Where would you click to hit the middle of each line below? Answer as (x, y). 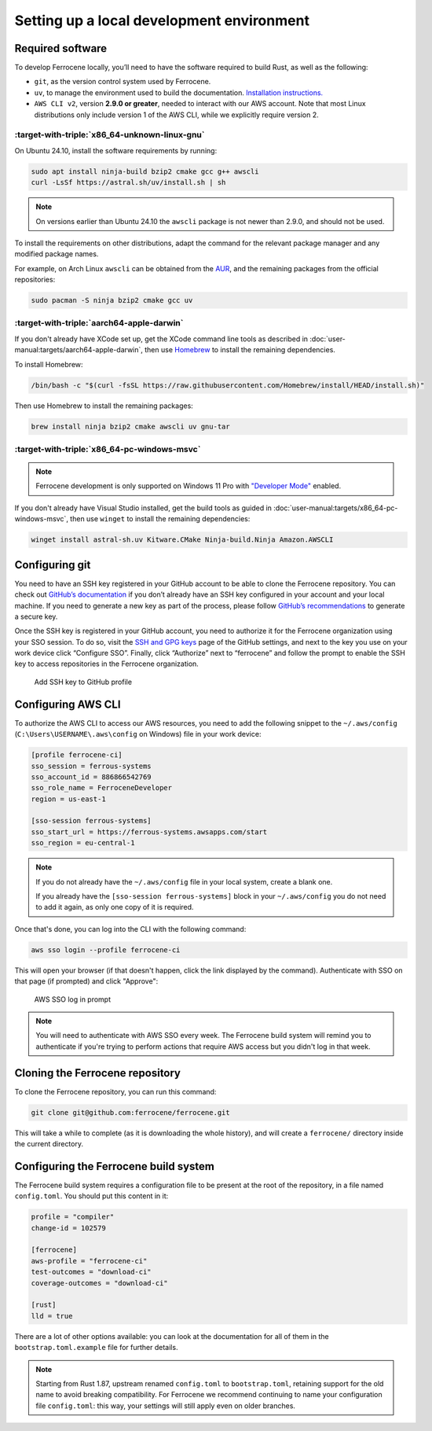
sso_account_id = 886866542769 (92, 777)
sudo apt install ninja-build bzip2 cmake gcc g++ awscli (145, 171)
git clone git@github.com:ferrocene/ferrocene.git (131, 1112)
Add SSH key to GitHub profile (83, 682)
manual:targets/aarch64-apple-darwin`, (79, 350)
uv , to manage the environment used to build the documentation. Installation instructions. (179, 92)
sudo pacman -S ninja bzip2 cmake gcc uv (112, 300)
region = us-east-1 (68, 799)
